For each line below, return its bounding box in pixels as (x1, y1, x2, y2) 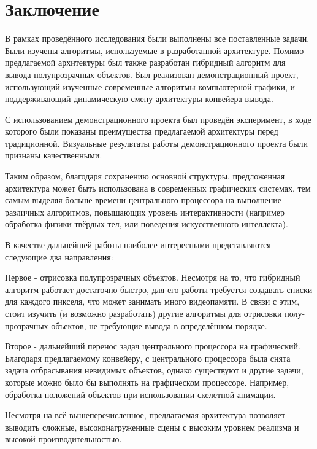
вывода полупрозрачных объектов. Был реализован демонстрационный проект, (5, 68, 299, 80)
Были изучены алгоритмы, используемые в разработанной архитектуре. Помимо (5, 44, 304, 57)
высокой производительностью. (5, 432, 122, 445)
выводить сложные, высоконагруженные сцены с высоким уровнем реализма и (5, 420, 299, 433)
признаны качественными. (5, 149, 102, 162)
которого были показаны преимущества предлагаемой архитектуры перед (5, 125, 278, 138)
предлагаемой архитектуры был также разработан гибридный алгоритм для (5, 56, 286, 69)
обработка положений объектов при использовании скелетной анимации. (5, 388, 276, 400)
